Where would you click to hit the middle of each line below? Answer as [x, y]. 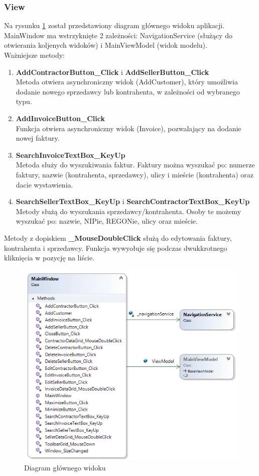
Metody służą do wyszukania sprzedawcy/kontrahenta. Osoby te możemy [128, 211]
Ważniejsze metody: [35, 55]
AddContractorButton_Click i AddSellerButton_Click [112, 72]
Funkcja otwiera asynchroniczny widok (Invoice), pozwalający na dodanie [128, 128]
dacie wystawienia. [44, 184]
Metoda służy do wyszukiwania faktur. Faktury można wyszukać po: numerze [135, 165]
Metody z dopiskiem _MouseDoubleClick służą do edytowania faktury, [118, 237]
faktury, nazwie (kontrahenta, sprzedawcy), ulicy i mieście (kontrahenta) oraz [135, 174]
